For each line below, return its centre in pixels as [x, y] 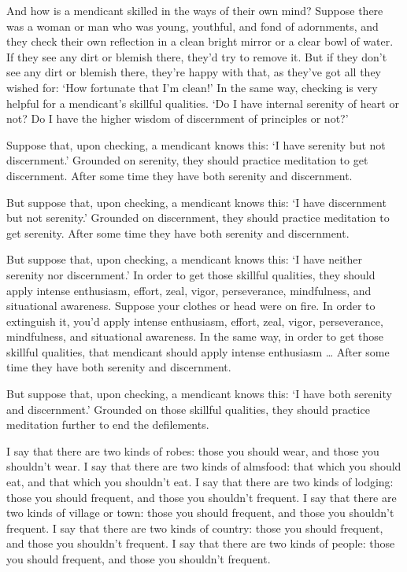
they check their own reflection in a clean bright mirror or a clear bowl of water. [200, 41]
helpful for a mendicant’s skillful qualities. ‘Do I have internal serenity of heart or [203, 103]
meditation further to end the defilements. [108, 424]
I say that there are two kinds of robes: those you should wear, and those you [193, 450]
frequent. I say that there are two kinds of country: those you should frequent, [195, 528]
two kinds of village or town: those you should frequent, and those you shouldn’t [200, 513]
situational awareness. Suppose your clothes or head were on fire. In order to [191, 306]
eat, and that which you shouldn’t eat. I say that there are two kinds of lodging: [200, 482]
